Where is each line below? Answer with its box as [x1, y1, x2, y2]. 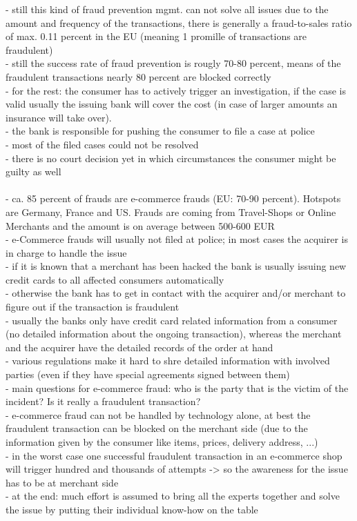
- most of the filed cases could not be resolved [6, 137, 199, 151]
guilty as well [6, 164, 61, 179]
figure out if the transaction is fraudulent [6, 299, 180, 314]
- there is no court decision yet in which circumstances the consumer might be [6, 150, 336, 165]
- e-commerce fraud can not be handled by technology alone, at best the [6, 407, 311, 422]
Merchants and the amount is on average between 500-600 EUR [6, 218, 275, 233]
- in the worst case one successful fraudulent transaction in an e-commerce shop [6, 448, 342, 462]
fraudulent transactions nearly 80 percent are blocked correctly [6, 69, 271, 83]
